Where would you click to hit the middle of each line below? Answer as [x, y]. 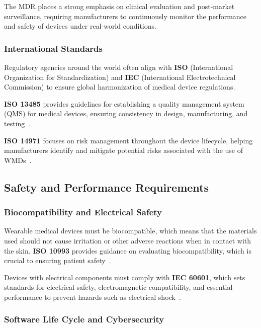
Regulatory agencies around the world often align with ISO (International [119, 67]
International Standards [53, 48]
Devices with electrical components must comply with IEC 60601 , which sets [125, 277]
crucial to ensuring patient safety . [58, 260]
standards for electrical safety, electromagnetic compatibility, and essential [118, 287]
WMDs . [18, 160]
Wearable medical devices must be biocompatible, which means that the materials [130, 231]
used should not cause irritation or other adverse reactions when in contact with [128, 240]
